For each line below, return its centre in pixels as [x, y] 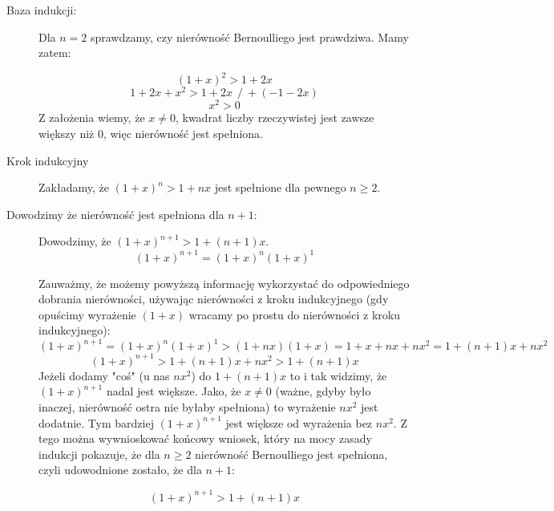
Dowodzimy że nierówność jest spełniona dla [115, 214]
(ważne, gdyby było [323, 391]
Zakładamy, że [74, 187]
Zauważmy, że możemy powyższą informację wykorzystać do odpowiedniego [224, 283]
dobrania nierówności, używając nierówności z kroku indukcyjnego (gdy [214, 299]
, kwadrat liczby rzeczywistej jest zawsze [275, 118]
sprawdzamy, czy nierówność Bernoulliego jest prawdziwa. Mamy [249, 36]
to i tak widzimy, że [338, 375]
